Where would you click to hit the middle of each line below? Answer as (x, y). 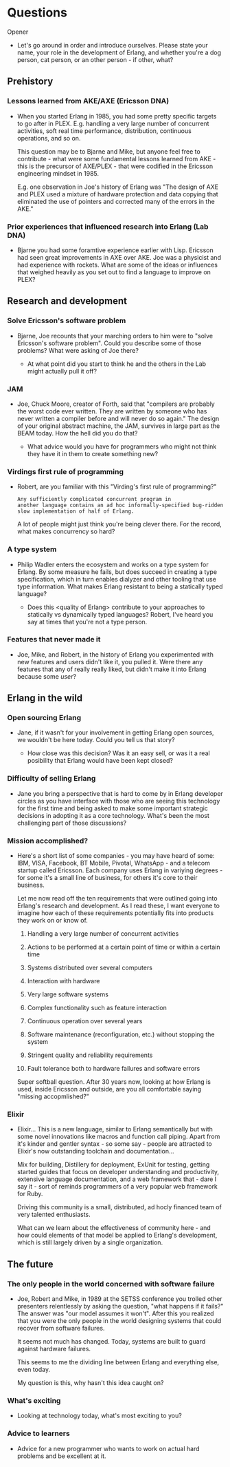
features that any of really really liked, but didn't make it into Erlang (112, 669)
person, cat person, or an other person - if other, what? (95, 59)
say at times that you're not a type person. (87, 622)
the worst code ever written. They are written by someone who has (112, 411)
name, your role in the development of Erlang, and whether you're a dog (119, 52)
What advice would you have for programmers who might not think (122, 447)
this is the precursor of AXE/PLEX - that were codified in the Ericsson (115, 166)
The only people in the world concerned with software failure (111, 1284)
